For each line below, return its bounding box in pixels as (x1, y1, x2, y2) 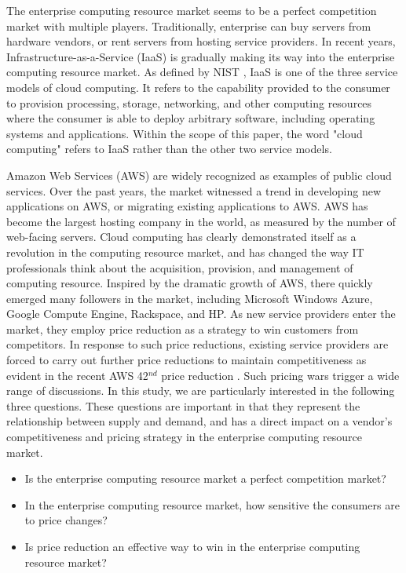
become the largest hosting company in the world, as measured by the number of (6, 213, 396, 229)
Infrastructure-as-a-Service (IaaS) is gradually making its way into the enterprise (6, 48, 395, 64)
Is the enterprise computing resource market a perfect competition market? (24, 470, 386, 487)
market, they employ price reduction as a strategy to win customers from (6, 320, 359, 337)
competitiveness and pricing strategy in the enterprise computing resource (6, 429, 362, 445)
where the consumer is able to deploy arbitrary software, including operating (6, 110, 375, 126)
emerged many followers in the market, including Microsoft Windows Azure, (6, 290, 373, 306)
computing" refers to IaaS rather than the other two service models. (6, 141, 332, 157)
